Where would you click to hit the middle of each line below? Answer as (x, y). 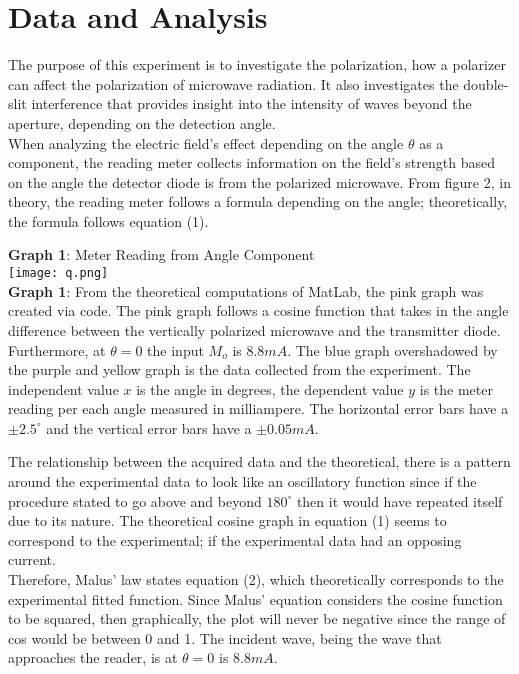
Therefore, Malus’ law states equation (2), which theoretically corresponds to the (256, 579)
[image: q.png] (58, 273)
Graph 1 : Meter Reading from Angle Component (161, 254)
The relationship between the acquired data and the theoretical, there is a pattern (259, 461)
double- (486, 83)
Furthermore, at (57, 349)
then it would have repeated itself (399, 500)
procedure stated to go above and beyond (135, 500)
